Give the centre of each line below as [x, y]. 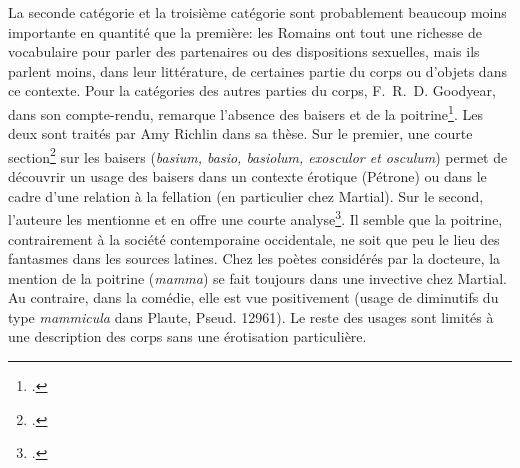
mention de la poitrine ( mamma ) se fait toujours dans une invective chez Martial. [257, 277]
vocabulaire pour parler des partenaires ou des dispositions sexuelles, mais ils [244, 51]
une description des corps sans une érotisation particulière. [187, 336]
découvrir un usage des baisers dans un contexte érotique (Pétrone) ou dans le [247, 176]
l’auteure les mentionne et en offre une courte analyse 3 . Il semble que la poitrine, [255, 217]
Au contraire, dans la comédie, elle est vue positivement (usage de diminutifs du [253, 297]
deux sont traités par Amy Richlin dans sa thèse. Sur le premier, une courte [240, 133]
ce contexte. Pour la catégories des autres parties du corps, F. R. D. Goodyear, [252, 90]
